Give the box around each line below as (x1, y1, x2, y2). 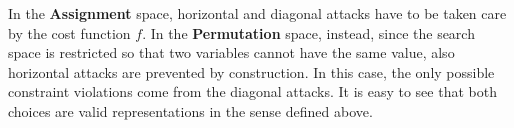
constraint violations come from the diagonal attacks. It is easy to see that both (8, 81, 497, 102)
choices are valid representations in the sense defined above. (8, 100, 373, 121)
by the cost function (8, 22, 131, 43)
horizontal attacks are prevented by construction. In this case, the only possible (8, 61, 495, 82)
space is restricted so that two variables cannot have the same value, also (8, 42, 455, 63)
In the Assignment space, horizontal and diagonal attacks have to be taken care (8, 3, 507, 23)
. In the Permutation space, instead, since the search (142, 22, 475, 43)
